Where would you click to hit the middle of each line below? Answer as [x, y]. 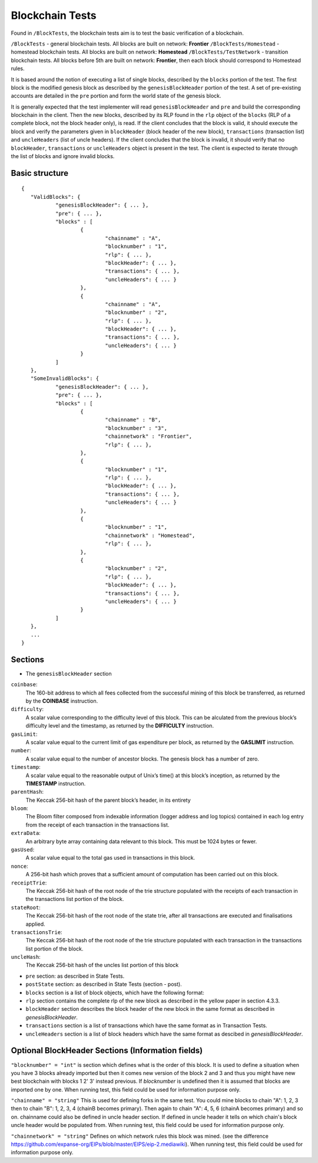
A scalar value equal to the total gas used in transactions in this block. [110, 858]
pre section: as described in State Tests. [75, 976]
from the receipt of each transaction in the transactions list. [97, 825]
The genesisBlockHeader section [69, 673]
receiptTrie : [29, 883]
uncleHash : [26, 957]
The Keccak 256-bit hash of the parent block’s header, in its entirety [108, 800]
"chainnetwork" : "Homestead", [150, 535]
